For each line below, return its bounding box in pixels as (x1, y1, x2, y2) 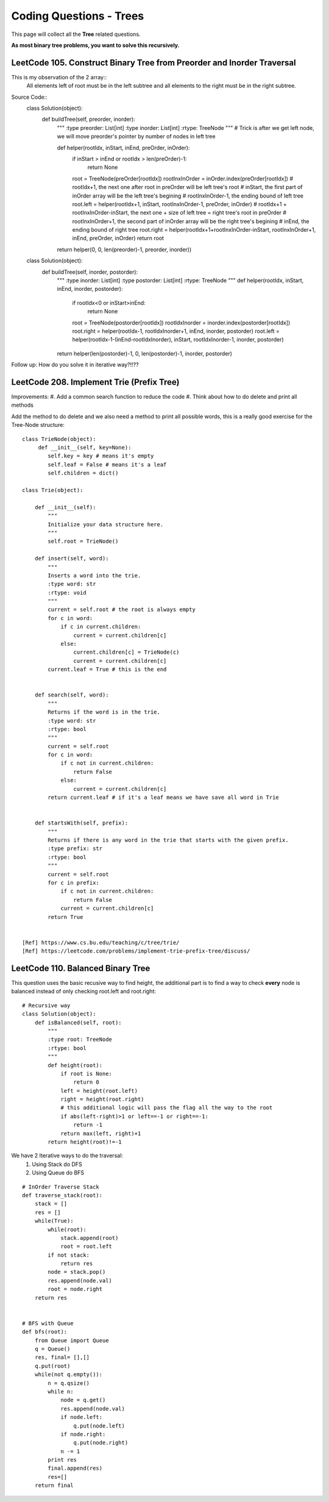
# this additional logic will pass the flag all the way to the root (60, 1104, 273, 1111)
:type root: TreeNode (48, 1036, 113, 1043)
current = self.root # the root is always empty (48, 606, 196, 613)
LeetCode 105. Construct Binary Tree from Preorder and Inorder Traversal (11, 57, 296, 68)
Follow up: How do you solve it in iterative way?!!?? (11, 361, 140, 368)
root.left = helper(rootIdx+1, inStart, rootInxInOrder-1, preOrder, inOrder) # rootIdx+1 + (72, 200, 288, 207)
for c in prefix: (48, 879, 100, 886)
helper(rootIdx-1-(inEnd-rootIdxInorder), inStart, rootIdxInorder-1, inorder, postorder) (72, 336, 285, 343)
